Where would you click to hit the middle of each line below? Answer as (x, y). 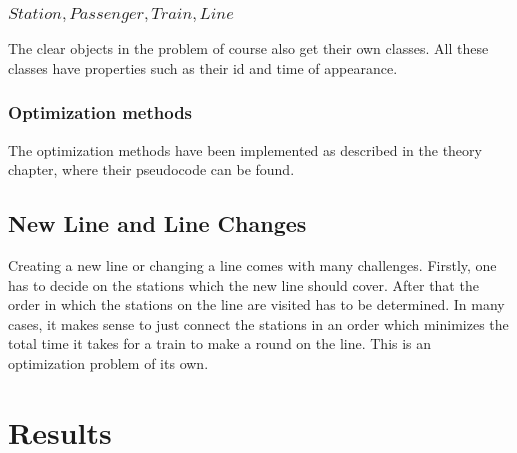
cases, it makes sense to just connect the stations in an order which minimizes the (258, 323)
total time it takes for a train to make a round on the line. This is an (220, 343)
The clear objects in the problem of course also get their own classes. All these (248, 48)
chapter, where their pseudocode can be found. (151, 169)
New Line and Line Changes (157, 223)
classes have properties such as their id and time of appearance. (203, 67)
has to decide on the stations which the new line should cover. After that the (243, 284)
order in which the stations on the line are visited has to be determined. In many (256, 304)
